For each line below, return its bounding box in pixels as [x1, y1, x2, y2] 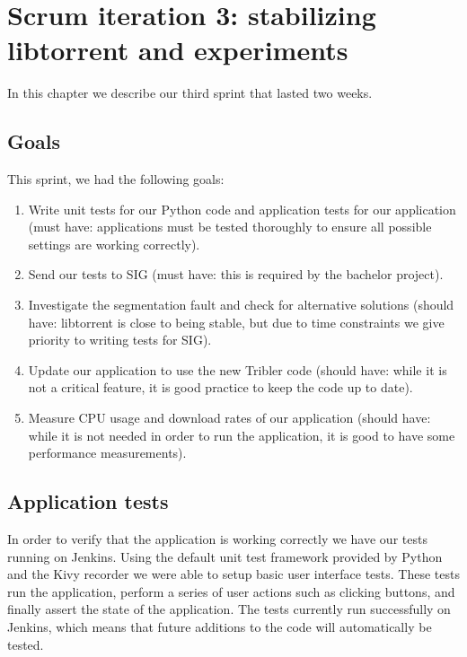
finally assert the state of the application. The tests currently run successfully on [7, 600, 451, 618]
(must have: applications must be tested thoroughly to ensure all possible [28, 217, 432, 236]
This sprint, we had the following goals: [7, 170, 225, 188]
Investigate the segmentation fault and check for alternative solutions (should [28, 295, 454, 314]
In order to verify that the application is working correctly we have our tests [7, 530, 427, 548]
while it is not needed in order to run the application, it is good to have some [28, 425, 455, 444]
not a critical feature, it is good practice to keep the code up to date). [28, 378, 413, 397]
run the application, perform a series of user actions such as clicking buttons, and [7, 582, 455, 600]
